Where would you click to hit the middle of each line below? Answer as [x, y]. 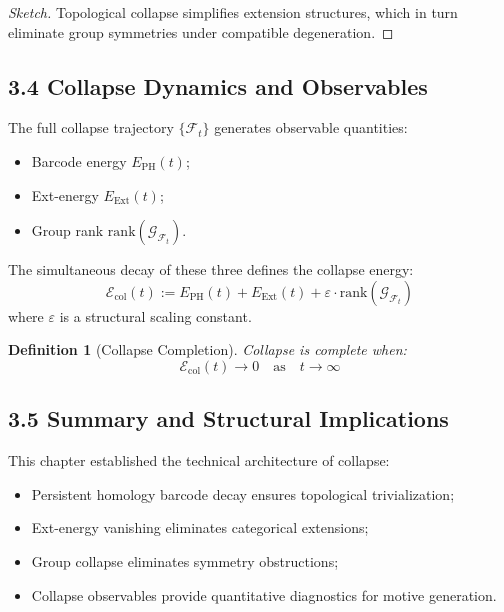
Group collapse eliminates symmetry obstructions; [185, 560]
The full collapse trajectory [91, 127]
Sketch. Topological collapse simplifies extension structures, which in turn [233, 12]
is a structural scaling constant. [155, 315]
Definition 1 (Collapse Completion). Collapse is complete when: [207, 349]
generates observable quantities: [311, 127]
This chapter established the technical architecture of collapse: [199, 460]
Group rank [67, 230]
